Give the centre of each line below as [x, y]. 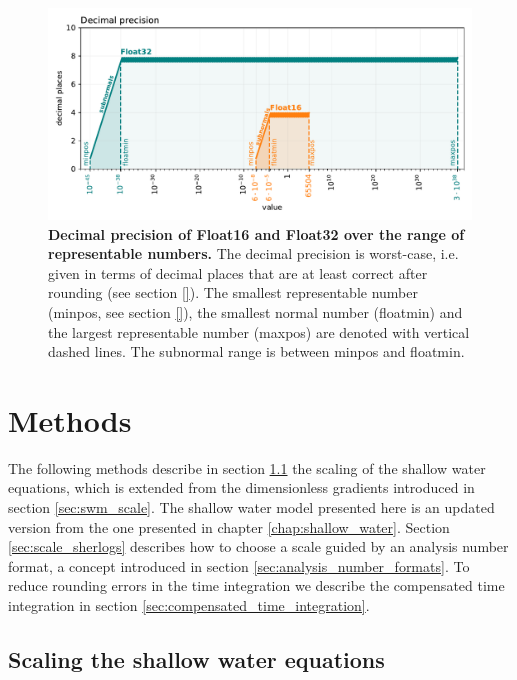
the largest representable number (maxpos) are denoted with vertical [259, 331]
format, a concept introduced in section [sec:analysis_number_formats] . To [239, 565]
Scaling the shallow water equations [196, 659]
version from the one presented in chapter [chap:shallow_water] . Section [229, 526]
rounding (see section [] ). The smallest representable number [233, 292]
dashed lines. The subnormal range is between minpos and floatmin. [256, 351]
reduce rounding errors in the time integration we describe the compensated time [256, 585]
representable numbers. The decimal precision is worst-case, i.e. [253, 253]
